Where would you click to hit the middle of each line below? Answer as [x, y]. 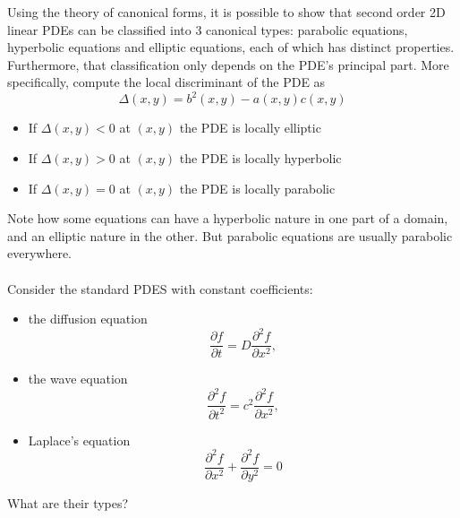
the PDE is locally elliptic [250, 128]
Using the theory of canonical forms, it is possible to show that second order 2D [226, 12]
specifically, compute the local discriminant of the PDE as [166, 82]
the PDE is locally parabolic [257, 188]
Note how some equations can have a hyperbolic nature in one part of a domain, [228, 218]
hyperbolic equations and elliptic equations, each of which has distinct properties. [231, 47]
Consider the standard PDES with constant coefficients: [160, 288]
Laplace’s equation [79, 440]
